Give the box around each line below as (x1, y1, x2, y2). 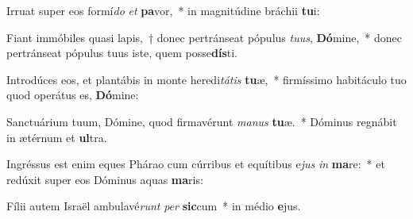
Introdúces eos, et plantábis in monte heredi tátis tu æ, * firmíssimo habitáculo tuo (6, 71, 407, 87)
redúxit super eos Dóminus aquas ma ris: (6, 171, 203, 187)
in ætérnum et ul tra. (6, 129, 107, 145)
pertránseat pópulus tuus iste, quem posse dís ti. (6, 44, 238, 61)
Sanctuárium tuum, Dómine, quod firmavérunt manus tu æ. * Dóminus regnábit (6, 113, 397, 129)
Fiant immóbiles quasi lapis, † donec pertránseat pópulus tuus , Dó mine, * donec (6, 29, 403, 45)
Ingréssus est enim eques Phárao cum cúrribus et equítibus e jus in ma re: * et (6, 156, 385, 172)
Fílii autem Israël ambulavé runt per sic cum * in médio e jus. (6, 198, 301, 214)
